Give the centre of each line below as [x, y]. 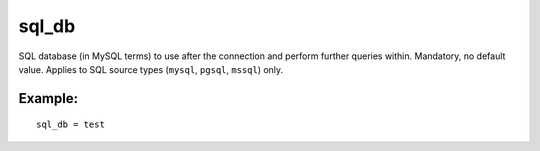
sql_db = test [70, 124]
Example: [48, 98]
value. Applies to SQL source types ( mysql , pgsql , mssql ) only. [151, 69]
